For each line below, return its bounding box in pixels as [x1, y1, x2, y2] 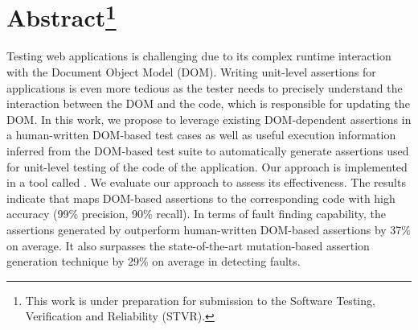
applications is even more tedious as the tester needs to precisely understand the [6, 79, 403, 96]
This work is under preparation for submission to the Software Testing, [25, 291, 375, 308]
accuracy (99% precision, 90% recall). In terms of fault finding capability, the [6, 205, 387, 222]
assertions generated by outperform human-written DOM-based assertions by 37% [6, 221, 412, 237]
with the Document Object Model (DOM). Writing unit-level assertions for [6, 64, 376, 80]
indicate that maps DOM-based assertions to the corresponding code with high [6, 189, 395, 206]
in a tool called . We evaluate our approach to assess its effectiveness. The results [6, 174, 406, 191]
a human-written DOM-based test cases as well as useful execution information [6, 126, 396, 143]
